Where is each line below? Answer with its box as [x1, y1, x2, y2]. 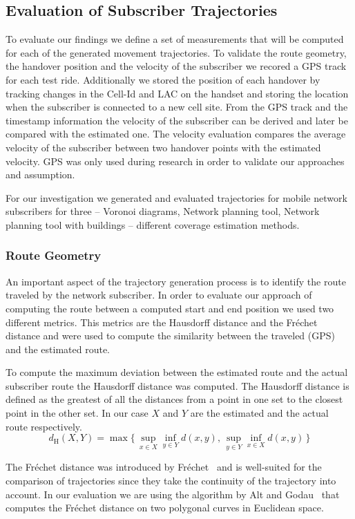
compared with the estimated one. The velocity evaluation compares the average [6, 126, 346, 141]
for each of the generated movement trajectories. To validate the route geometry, [6, 45, 347, 59]
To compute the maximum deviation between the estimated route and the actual [6, 365, 348, 379]
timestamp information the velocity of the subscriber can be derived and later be [6, 113, 348, 127]
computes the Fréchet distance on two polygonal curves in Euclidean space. [6, 500, 324, 515]
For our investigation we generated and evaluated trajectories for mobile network [6, 190, 347, 205]
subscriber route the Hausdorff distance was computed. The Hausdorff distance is [6, 378, 349, 393]
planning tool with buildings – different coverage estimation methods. [6, 217, 300, 232]
